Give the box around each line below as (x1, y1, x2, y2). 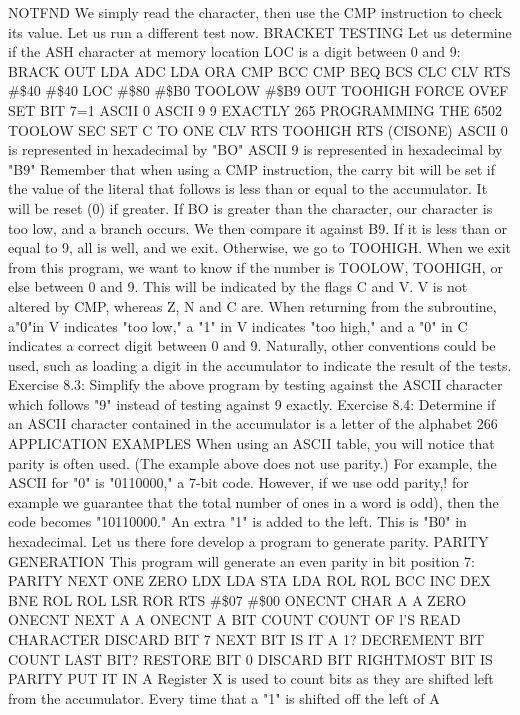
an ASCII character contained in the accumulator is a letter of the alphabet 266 (8, 413, 498, 434)
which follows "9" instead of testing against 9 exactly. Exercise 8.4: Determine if (8, 393, 496, 414)
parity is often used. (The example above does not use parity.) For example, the (8, 452, 497, 473)
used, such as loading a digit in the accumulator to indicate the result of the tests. (8, 354, 512, 375)
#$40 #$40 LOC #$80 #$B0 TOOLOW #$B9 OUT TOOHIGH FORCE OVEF (8, 80, 509, 101)
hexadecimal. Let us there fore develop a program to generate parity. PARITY (8, 531, 489, 552)
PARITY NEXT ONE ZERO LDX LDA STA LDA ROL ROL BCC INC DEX (8, 570, 491, 591)
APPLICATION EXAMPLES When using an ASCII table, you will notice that (8, 433, 495, 454)
